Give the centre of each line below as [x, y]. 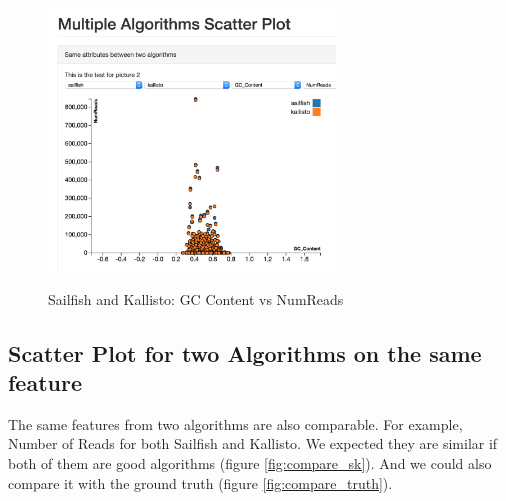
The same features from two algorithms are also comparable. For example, [235, 423]
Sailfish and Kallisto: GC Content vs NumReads [196, 298]
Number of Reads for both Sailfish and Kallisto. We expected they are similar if [253, 443]
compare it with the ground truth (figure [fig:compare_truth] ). [200, 482]
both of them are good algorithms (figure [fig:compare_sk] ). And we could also [250, 462]
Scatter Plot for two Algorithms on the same [245, 352]
